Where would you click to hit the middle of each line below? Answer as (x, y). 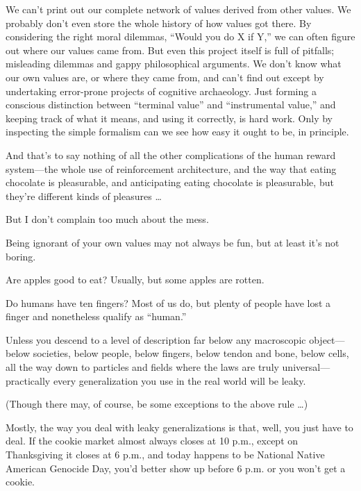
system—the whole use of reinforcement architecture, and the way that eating (171, 168)
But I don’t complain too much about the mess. (107, 219)
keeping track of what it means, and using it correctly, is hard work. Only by (169, 118)
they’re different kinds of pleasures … (84, 195)
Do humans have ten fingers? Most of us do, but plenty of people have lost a (168, 302)
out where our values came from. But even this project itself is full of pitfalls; (170, 50)
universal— (306, 367)
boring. (21, 256)
